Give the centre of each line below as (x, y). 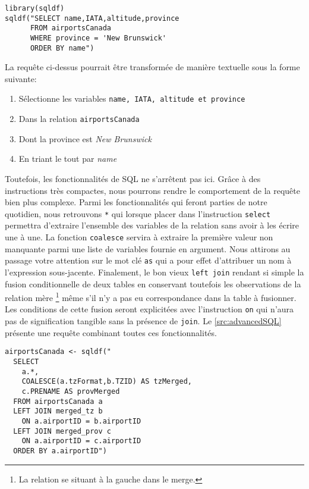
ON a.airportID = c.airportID (81, 441)
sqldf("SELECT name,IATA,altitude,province (92, 18)
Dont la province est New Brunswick (85, 138)
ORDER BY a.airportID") (60, 451)
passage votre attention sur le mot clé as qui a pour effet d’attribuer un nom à (148, 260)
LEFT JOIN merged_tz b (58, 411)
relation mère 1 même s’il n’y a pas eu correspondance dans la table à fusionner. (151, 297)
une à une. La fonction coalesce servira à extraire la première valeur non (139, 237)
